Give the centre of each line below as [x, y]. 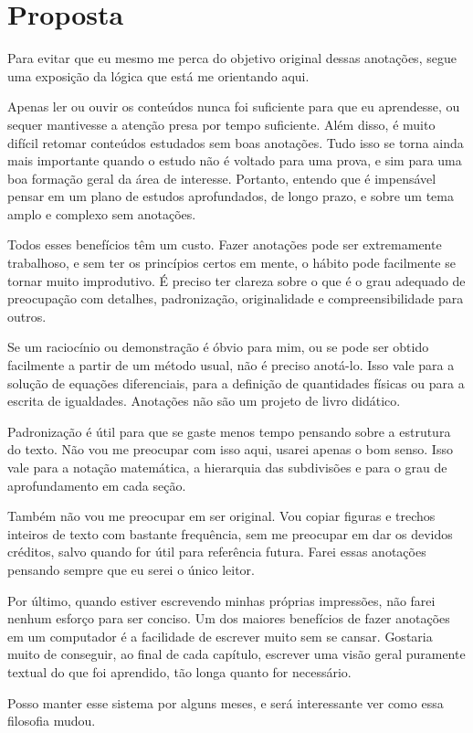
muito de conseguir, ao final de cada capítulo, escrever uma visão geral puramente [236, 654]
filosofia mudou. [52, 721]
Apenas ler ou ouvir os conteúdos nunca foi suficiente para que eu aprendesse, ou [234, 106]
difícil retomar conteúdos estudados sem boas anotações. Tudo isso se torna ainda [236, 142]
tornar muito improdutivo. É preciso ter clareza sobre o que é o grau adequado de [236, 280]
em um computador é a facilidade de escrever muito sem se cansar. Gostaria [220, 636]
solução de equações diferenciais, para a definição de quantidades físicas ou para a [236, 382]
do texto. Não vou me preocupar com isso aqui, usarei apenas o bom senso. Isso [230, 449]
